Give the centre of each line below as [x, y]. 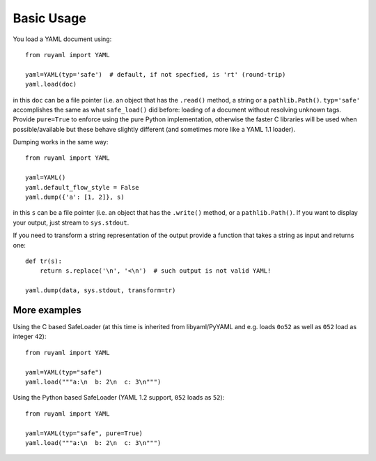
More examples [47, 310]
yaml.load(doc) [51, 84]
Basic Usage [49, 18]
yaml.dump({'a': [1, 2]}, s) [75, 197]
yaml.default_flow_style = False [82, 187]
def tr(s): [44, 261]
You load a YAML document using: [62, 39]
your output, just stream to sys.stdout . [71, 222]
